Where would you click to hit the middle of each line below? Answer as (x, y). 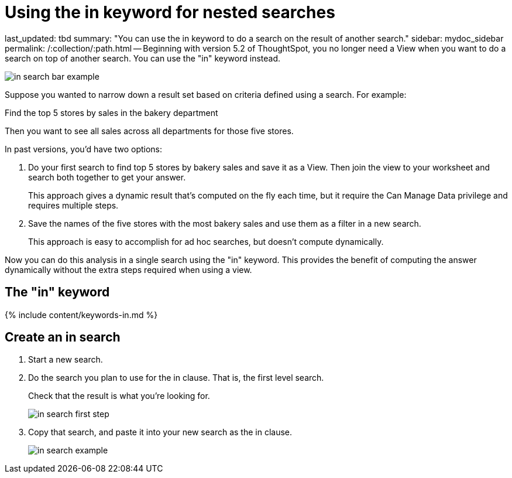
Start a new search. (66, 360)
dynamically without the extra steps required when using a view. (128, 269)
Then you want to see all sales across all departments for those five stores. (149, 131)
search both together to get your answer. (107, 177)
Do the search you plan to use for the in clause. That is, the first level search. (176, 378)
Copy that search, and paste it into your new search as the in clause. (160, 432)
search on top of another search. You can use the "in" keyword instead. (143, 58)
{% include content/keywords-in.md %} (81, 315)
